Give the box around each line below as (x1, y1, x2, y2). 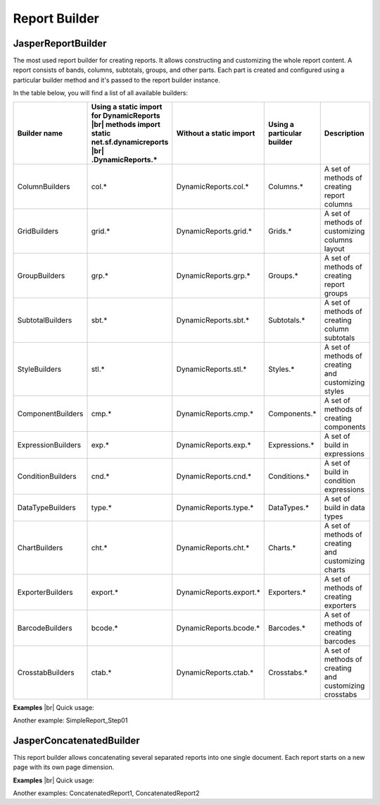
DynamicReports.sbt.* (176, 315, 250, 325)
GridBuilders (17, 226, 59, 236)
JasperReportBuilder (13, 37, 107, 49)
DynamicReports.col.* (176, 181, 249, 191)
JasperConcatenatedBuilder (13, 734, 140, 746)
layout (324, 243, 345, 253)
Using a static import (91, 102, 163, 111)
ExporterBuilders (17, 587, 73, 597)
